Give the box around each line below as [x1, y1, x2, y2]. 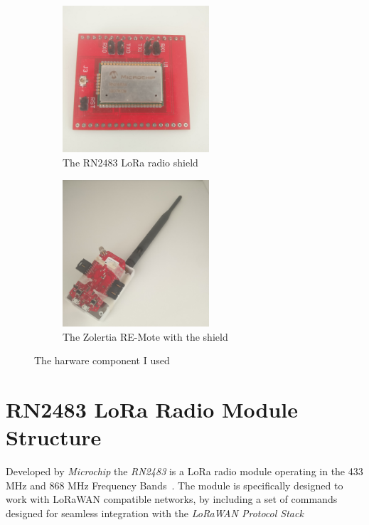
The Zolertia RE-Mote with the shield [63, 329, 228, 344]
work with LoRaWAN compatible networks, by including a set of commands [6, 492, 338, 507]
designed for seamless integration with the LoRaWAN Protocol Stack [6, 505, 304, 520]
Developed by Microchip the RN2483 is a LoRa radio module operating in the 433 [6, 464, 363, 479]
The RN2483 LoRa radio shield [63, 154, 198, 169]
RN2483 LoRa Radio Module [6, 394, 299, 423]
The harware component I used [34, 353, 170, 368]
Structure [6, 423, 102, 452]
